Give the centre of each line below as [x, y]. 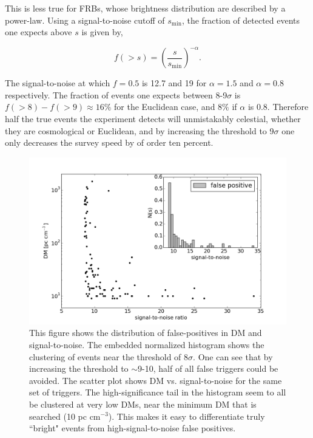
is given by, [102, 32]
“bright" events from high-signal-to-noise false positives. [133, 428]
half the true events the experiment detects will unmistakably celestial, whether [153, 119]
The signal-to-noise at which [58, 83]
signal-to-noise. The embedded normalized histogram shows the [147, 344]
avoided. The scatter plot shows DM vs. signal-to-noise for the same [156, 380]
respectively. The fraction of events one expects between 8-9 [116, 94]
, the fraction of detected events [241, 20]
